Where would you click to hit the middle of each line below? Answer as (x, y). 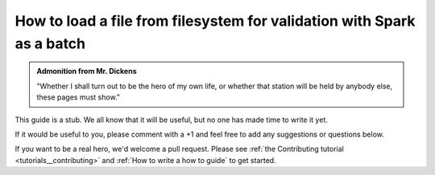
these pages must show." (79, 97)
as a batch (50, 43)
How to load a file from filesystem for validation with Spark (215, 21)
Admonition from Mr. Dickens (87, 71)
